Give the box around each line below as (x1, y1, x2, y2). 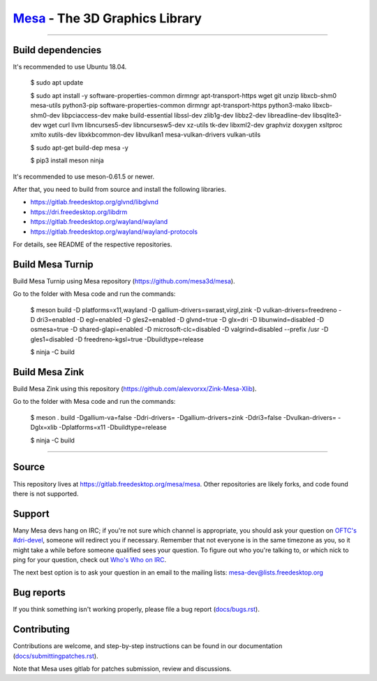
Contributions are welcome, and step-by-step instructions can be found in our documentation (13, 642, 283, 650)
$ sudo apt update (30, 78, 84, 87)
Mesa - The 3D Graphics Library (13, 10, 202, 26)
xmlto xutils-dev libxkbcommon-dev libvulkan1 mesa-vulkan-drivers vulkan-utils (30, 130, 261, 139)
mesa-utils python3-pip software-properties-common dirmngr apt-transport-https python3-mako (30, 101, 311, 110)
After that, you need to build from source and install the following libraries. (13, 185, 227, 193)
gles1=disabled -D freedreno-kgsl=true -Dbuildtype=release (30, 335, 204, 343)
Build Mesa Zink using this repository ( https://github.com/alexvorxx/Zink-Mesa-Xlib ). (13, 385, 257, 393)
